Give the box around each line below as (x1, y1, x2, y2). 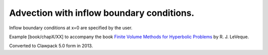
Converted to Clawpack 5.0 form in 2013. (9, 43, 93, 49)
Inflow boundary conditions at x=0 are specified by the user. (9, 25, 133, 31)
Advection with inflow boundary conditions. (9, 7, 195, 18)
